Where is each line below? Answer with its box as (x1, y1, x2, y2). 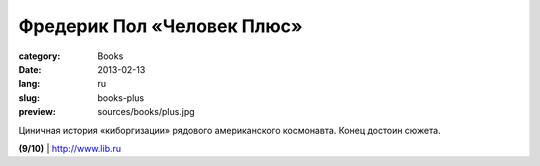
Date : (18, 63, 42, 75)
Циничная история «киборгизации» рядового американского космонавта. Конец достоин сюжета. (18, 124, 441, 136)
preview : (18, 106, 57, 118)
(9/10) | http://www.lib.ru (18, 142, 122, 154)
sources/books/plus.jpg (97, 106, 195, 118)
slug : (18, 91, 40, 104)
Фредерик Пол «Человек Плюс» (18, 15, 303, 37)
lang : (18, 78, 41, 90)
